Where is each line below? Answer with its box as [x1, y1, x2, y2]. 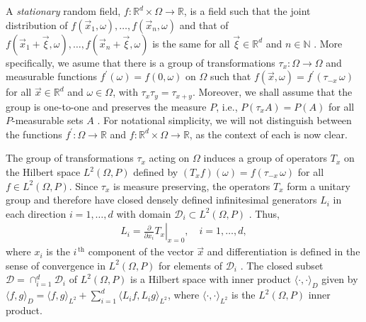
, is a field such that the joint [183, 4, 311, 18]
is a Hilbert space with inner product [130, 272, 292, 287]
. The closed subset [240, 257, 324, 272]
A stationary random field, [6, 4, 121, 18]
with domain [116, 206, 171, 221]
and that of [179, 17, 229, 32]
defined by [133, 165, 178, 179]
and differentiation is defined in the [207, 244, 360, 259]
